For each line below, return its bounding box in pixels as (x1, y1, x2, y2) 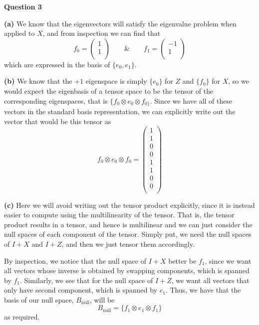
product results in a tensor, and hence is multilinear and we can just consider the (4, 219, 253, 229)
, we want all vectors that (171, 275, 250, 285)
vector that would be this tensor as (4, 116, 111, 126)
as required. (4, 312, 40, 322)
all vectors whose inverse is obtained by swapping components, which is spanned (4, 265, 250, 276)
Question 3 (4, 1, 42, 11)
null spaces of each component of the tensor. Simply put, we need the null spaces (4, 229, 252, 239)
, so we (228, 76, 249, 86)
